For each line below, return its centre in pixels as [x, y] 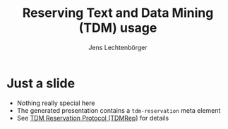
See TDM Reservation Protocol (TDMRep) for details [93, 118]
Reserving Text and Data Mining [118, 13]
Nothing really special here [56, 103]
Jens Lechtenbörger [118, 47]
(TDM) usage [118, 28]
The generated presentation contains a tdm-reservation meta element [119, 110]
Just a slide [41, 83]
